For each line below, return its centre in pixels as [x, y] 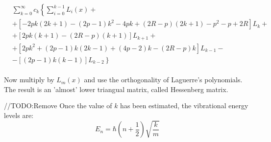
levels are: [19, 115]
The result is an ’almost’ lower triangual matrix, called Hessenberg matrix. [116, 89]
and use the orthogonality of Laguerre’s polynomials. [163, 80]
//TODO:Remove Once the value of [58, 106]
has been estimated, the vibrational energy [184, 106]
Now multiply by [29, 80]
